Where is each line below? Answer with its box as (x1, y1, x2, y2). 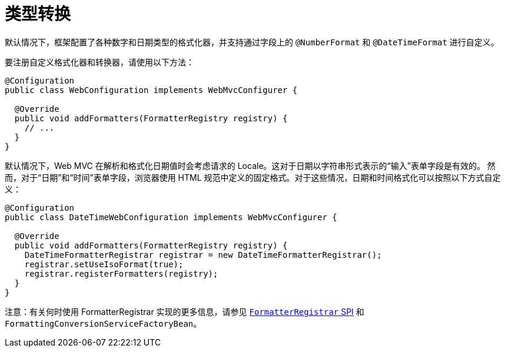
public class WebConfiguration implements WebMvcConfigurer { (5, 85, 298, 95)
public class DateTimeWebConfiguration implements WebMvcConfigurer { (5, 212, 337, 222)
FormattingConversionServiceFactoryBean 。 (5, 318, 202, 328)
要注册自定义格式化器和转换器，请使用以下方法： (5, 57, 194, 67)
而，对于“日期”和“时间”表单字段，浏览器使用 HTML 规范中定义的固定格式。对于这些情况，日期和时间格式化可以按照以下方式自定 (5, 172, 501, 182)
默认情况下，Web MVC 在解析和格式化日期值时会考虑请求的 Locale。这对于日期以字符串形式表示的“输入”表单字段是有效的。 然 (5, 160, 496, 171)
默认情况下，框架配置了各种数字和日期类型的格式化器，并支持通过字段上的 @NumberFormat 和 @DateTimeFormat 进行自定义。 (5, 36, 499, 47)
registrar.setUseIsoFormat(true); (24, 259, 184, 269)
